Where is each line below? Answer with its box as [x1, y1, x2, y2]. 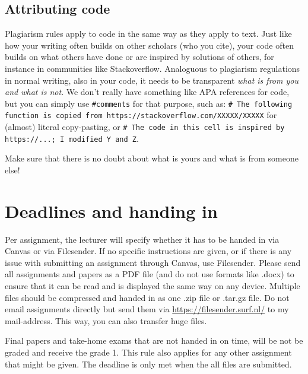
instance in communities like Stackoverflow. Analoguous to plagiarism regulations [5, 62, 300, 74]
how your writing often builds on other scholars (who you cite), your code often [5, 39, 294, 51]
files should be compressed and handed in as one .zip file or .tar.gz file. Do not [5, 291, 290, 303]
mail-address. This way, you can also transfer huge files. [5, 314, 207, 327]
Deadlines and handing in [5, 198, 218, 223]
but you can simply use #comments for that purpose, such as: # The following [5, 97, 293, 109]
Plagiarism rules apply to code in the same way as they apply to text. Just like [5, 27, 292, 40]
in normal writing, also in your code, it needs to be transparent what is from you [5, 74, 299, 86]
